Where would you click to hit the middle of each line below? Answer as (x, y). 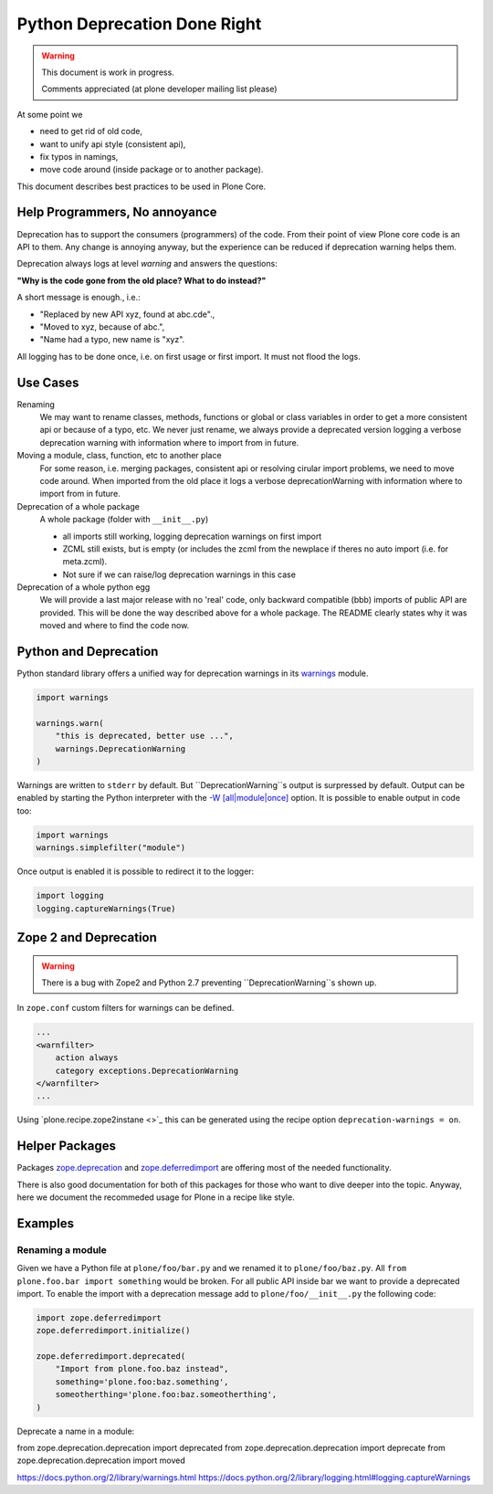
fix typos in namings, (79, 156)
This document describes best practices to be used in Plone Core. (142, 186)
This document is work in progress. (108, 72)
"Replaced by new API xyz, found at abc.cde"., (127, 314)
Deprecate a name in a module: (76, 1431)
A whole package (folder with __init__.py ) (124, 520)
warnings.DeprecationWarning (121, 748)
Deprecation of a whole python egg (84, 587)
